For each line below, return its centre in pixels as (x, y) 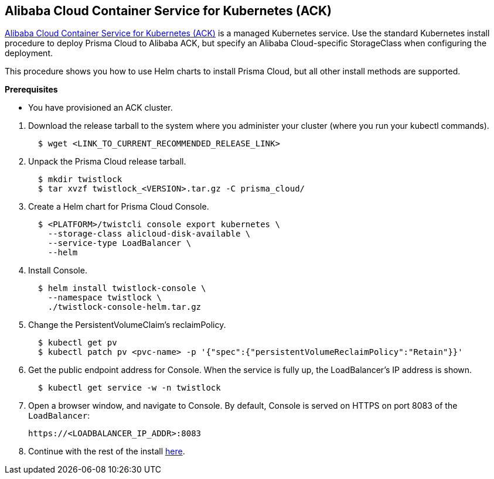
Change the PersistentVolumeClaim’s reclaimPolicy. (127, 325)
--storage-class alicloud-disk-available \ (149, 234)
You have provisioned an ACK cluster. (100, 108)
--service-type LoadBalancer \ (120, 243)
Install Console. (58, 271)
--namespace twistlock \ (105, 298)
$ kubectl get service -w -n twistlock (129, 388)
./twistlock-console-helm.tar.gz (125, 307)
